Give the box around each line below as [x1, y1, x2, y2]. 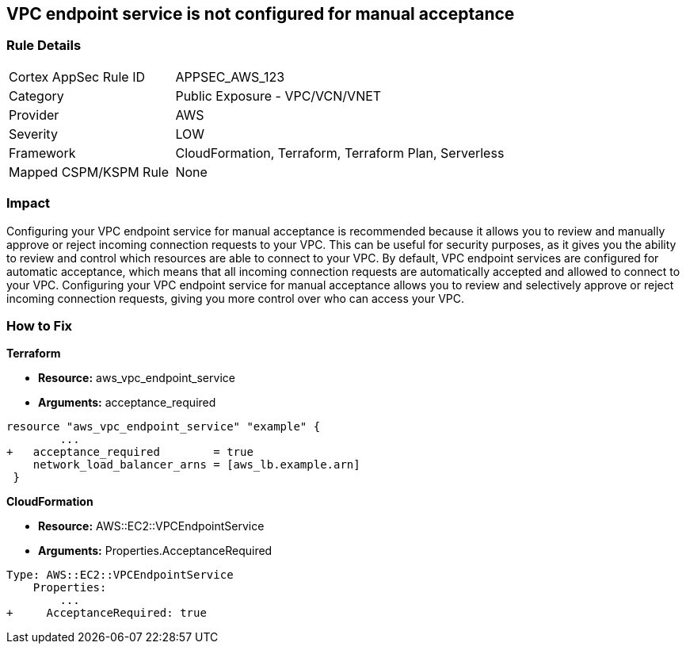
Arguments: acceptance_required [38, 396, 216, 410]
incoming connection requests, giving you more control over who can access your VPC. [6, 291, 465, 305]
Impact [6, 195, 51, 212]
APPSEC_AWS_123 [175, 68, 285, 85]
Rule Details [6, 37, 82, 54]
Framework [9, 144, 76, 161]
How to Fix [6, 317, 73, 334]
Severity [9, 125, 58, 142]
